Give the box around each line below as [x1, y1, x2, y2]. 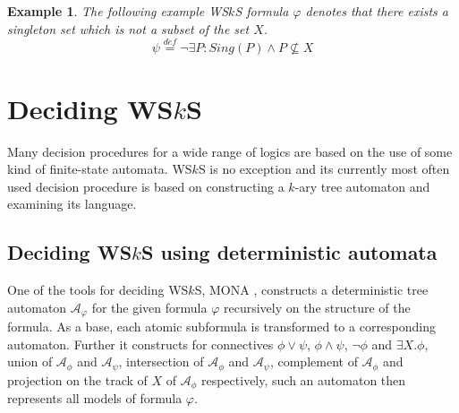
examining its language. [7, 194, 137, 213]
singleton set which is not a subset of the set [7, 19, 250, 38]
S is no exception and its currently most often [198, 159, 450, 178]
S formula [234, 2, 289, 20]
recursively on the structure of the [223, 297, 411, 316]
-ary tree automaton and [294, 176, 430, 195]
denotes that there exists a [305, 2, 448, 20]
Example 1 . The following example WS [7, 2, 229, 20]
